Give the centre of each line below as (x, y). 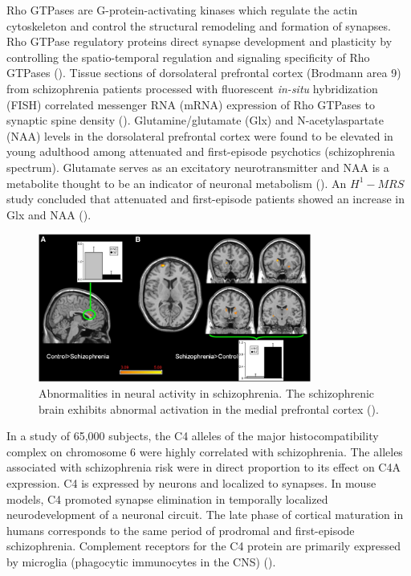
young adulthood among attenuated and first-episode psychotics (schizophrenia (201, 151)
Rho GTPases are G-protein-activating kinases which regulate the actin (182, 10)
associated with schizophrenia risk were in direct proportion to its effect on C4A (203, 467)
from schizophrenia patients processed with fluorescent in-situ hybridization (192, 88)
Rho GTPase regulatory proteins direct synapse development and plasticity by (199, 41)
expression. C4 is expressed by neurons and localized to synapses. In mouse (191, 483)
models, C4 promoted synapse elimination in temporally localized (167, 498)
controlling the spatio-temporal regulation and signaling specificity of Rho (188, 57)
